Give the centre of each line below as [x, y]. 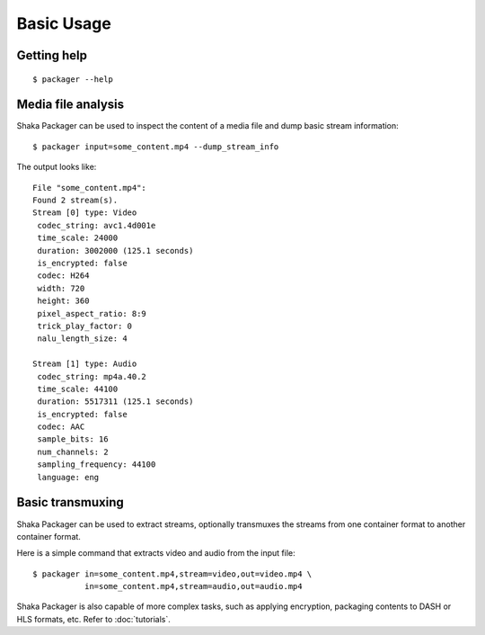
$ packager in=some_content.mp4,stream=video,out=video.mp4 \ [172, 574]
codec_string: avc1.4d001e [97, 225]
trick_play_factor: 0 [85, 326]
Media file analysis [71, 105]
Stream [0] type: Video [85, 213]
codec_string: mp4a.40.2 [92, 376]
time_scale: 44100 [78, 389]
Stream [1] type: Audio [85, 364]
